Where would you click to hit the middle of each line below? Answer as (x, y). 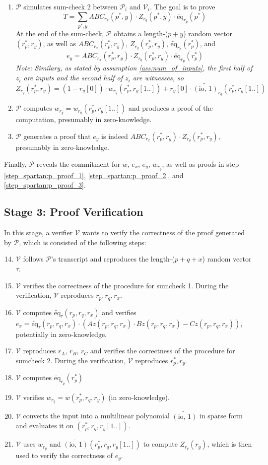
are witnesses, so (158, 78)
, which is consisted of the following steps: (83, 242)
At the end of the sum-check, (60, 33)
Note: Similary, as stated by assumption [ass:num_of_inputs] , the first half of (134, 68)
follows (33, 259)
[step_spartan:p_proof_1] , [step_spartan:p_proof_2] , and (94, 175)
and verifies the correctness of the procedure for (163, 351)
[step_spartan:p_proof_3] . (45, 185)
